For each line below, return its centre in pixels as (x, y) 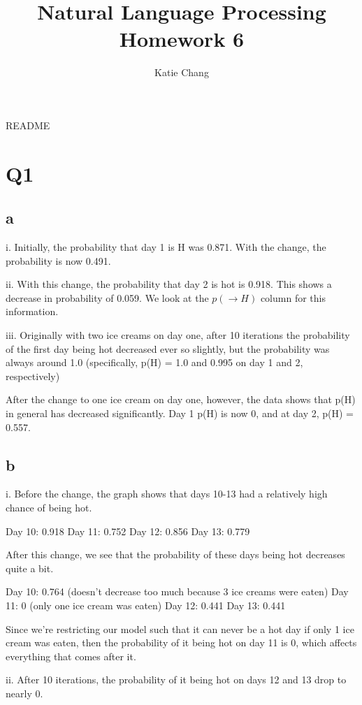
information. (32, 311)
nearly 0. (24, 693)
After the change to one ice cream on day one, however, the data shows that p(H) (181, 399)
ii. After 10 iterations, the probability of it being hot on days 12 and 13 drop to (176, 679)
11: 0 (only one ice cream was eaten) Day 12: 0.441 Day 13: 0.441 (146, 605)
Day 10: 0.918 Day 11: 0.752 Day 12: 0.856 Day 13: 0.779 (128, 531)
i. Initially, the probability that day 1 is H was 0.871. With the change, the (166, 247)
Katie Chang (182, 72)
